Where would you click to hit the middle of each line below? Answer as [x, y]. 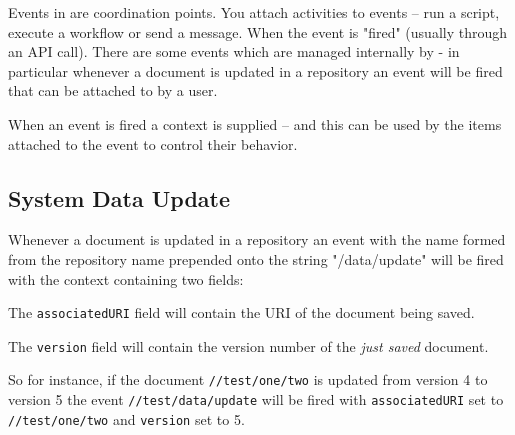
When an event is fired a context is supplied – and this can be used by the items [255, 123]
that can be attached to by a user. [113, 90]
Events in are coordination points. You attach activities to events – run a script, [254, 12]
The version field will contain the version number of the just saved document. [248, 345]
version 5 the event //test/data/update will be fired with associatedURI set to [256, 399]
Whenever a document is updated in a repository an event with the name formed [257, 239]
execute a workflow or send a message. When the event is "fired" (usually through [258, 31]
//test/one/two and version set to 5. [126, 418]
